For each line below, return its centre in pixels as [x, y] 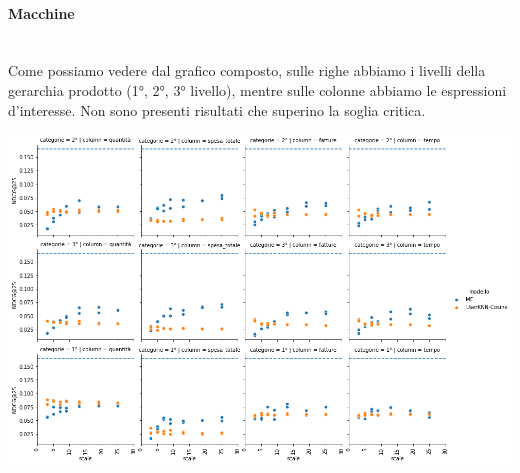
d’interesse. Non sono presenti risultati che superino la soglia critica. [217, 109]
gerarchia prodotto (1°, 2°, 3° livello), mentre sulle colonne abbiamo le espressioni [257, 89]
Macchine [41, 12]
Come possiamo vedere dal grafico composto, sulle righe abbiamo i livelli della [247, 70]
